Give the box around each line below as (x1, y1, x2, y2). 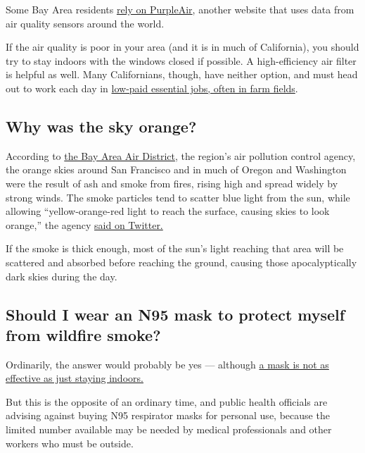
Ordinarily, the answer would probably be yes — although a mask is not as (6, 356, 329, 371)
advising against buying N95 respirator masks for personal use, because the (6, 408, 330, 423)
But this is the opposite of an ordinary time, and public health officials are (6, 394, 328, 409)
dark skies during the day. (6, 268, 117, 283)
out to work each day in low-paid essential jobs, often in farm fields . (6, 80, 298, 95)
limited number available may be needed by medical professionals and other (6, 422, 332, 437)
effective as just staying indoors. (6, 371, 143, 385)
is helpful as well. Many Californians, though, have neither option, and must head (6, 67, 358, 82)
